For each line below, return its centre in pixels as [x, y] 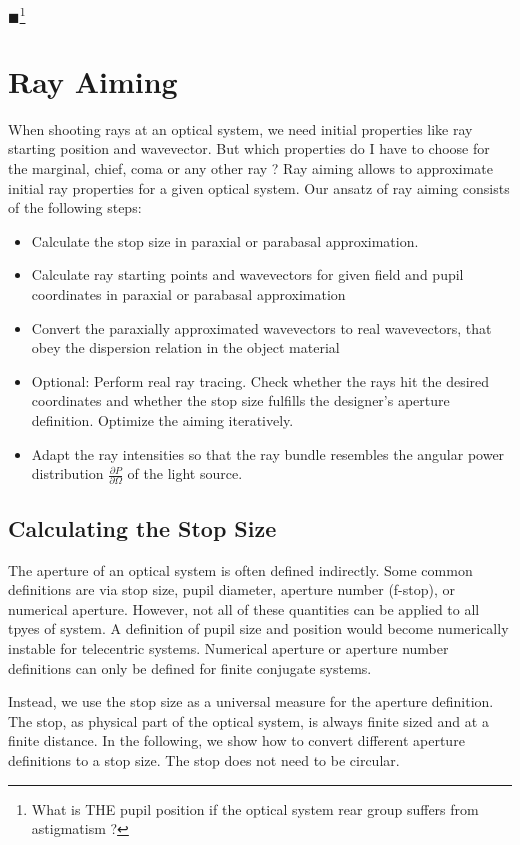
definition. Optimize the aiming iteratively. [162, 419]
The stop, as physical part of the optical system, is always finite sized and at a [248, 720]
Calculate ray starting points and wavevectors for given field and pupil [247, 274]
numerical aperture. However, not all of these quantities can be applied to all [244, 608]
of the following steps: [75, 207]
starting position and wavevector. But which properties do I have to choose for [249, 148]
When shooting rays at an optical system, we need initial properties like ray [240, 128]
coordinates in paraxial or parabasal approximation [188, 293]
